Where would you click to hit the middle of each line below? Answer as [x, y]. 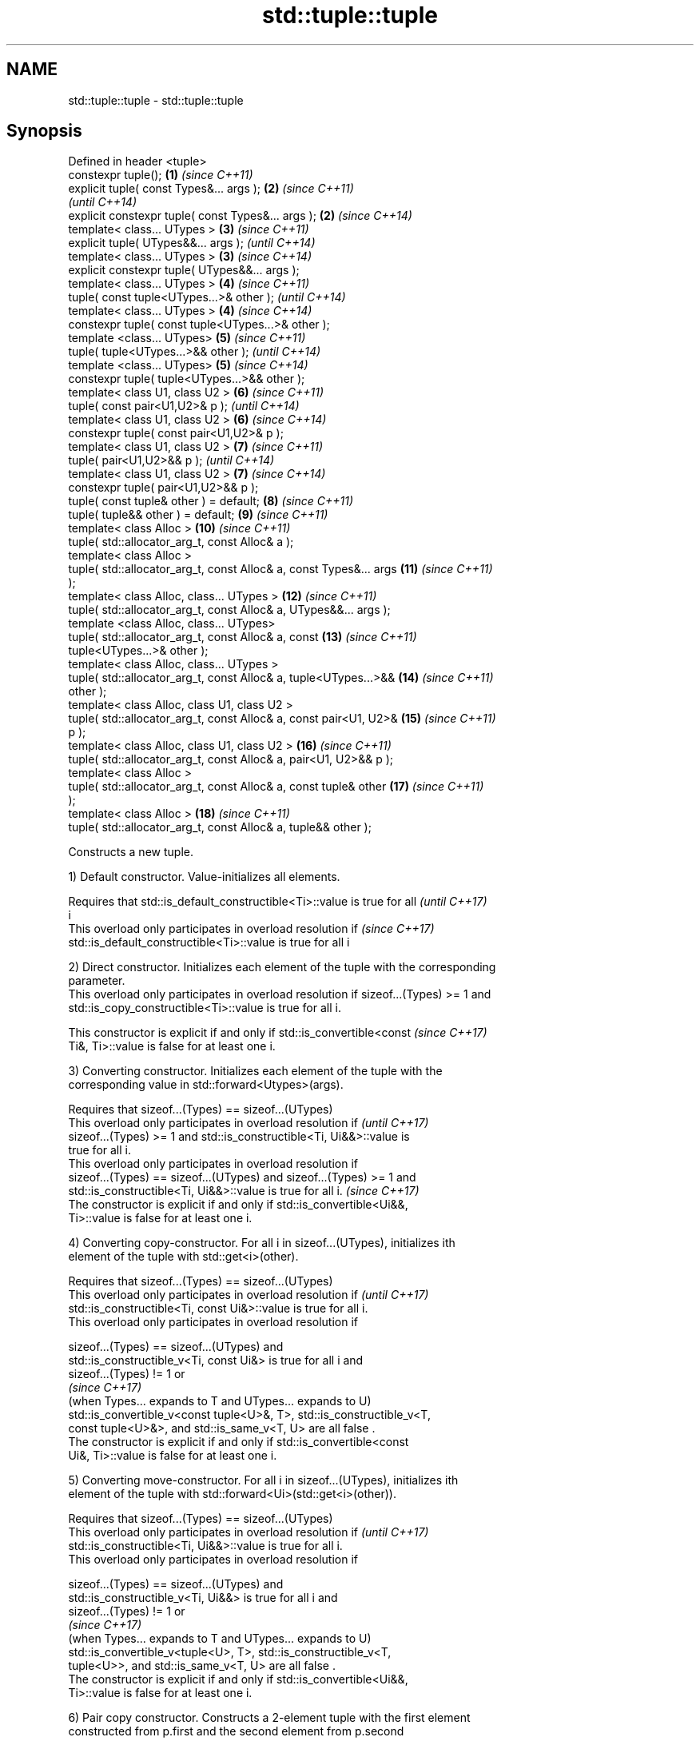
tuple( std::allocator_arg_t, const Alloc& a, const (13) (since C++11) [243, 637]
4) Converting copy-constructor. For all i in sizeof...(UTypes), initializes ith [262, 1243]
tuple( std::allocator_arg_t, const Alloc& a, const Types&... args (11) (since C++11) [280, 569]
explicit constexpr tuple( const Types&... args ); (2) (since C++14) [240, 216]
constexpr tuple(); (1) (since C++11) [161, 175]
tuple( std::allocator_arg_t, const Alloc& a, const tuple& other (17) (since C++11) [276, 787]
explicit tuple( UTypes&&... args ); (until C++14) [192, 243]
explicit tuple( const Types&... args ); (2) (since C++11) [211, 189]
